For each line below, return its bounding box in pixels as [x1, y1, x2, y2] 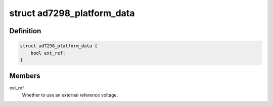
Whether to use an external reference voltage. [22, 92, 118, 98]
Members [9, 72, 40, 80]
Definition [9, 27, 41, 35]
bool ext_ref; [30, 50, 66, 56]
